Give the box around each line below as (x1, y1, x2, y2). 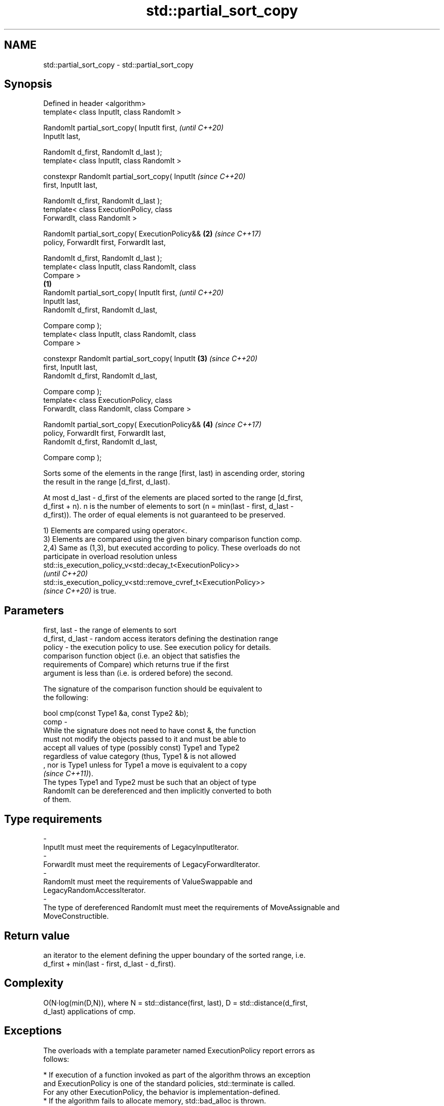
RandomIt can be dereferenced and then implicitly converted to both (43, 786, 272, 796)
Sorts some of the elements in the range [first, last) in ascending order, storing (43, 469, 305, 478)
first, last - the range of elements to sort (43, 626, 177, 635)
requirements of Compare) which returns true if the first (43, 660, 229, 669)
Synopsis (4, 78, 52, 91)
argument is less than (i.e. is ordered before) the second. (43, 669, 233, 678)
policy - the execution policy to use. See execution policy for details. (43, 643, 271, 652)
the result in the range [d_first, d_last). (43, 477, 170, 487)
